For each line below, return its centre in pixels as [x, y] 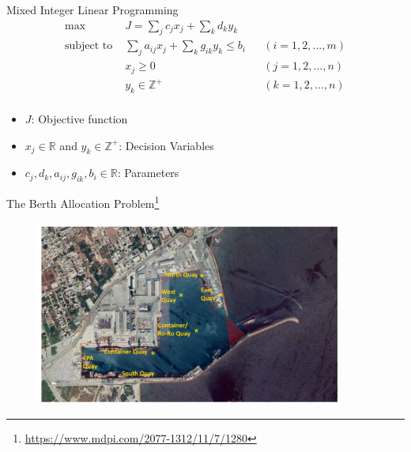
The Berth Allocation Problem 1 [83, 202]
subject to [89, 46]
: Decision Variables [166, 145]
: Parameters [148, 173]
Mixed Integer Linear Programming [92, 9]
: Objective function [79, 119]
